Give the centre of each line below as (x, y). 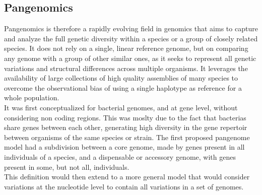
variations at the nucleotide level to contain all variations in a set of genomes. (124, 186)
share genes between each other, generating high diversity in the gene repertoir (126, 127)
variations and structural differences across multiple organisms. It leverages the (126, 68)
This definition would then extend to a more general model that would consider (127, 177)
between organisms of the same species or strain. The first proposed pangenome (127, 137)
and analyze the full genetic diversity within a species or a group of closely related (131, 38)
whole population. (32, 97)
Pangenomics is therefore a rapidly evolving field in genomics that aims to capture (131, 28)
